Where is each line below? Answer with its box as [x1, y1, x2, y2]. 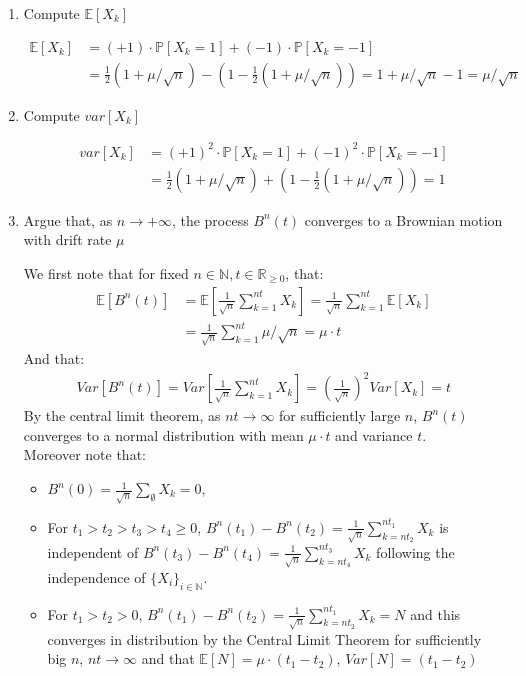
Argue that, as [23, 209, 113, 230]
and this [410, 603, 461, 624]
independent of [47, 541, 139, 562]
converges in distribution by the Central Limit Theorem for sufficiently [47, 628, 482, 649]
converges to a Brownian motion [304, 209, 503, 230]
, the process [171, 209, 249, 230]
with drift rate [23, 229, 112, 250]
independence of [47, 566, 146, 587]
